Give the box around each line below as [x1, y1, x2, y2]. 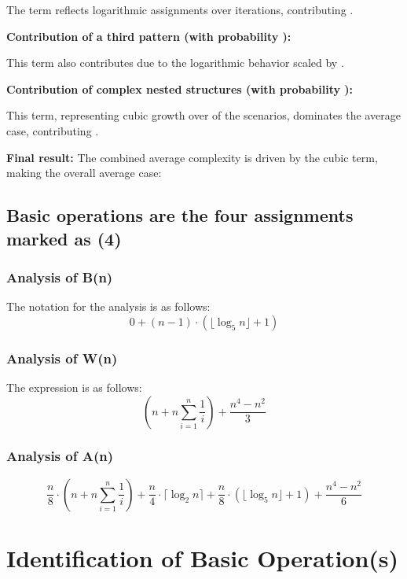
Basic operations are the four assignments [6, 203, 354, 227]
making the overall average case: [6, 164, 162, 181]
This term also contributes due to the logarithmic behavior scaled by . [6, 54, 344, 71]
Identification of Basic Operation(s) [6, 541, 399, 573]
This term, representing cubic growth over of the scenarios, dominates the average [6, 107, 401, 124]
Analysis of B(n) [6, 267, 113, 286]
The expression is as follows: [6, 378, 142, 395]
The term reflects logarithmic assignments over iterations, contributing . [6, 2, 354, 17]
